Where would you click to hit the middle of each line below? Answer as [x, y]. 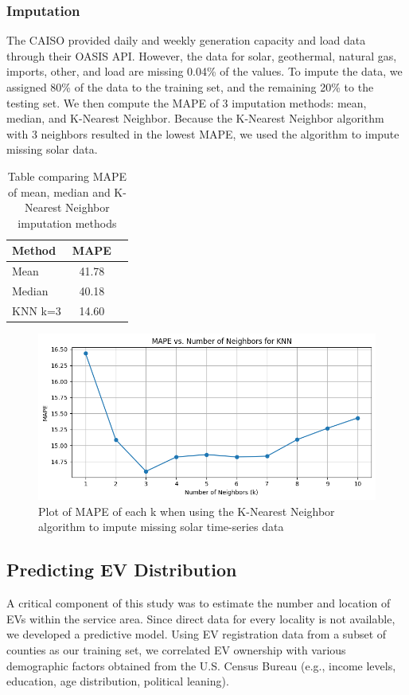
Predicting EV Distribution [122, 570]
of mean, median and [59, 191]
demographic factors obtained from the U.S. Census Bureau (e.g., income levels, [201, 665]
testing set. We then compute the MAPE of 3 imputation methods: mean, [187, 102]
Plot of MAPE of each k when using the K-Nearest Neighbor [187, 511]
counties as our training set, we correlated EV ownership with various [176, 650]
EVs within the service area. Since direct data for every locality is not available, [201, 618]
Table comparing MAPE [67, 176]
